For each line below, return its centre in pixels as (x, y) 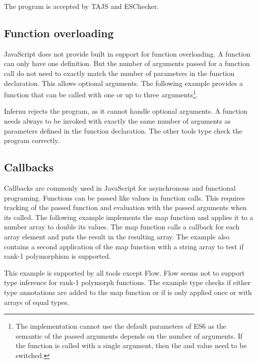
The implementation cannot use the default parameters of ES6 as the (121, 326)
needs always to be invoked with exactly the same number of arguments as (117, 121)
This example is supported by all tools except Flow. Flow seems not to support (125, 272)
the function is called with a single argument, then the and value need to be (131, 345)
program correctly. (32, 140)
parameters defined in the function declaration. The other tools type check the (123, 130)
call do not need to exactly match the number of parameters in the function (119, 73)
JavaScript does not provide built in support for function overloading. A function (127, 53)
